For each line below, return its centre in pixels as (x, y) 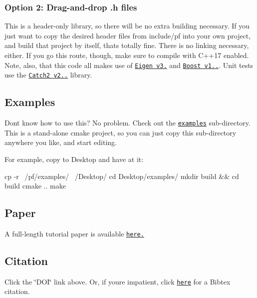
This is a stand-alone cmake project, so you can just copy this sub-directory (121, 132)
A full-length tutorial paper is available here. (74, 233)
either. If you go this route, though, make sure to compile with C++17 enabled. (127, 55)
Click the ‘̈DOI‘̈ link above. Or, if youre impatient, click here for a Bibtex (118, 281)
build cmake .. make (35, 186)
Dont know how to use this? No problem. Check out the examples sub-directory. (128, 123)
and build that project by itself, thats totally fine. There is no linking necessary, (127, 45)
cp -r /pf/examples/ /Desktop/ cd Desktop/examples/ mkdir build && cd (122, 176)
